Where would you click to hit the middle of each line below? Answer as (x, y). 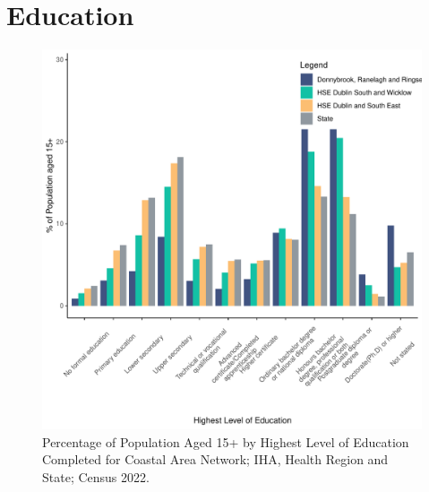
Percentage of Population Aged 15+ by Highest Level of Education (226, 441)
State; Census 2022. (96, 476)
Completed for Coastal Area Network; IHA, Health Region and (215, 459)
